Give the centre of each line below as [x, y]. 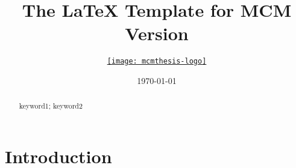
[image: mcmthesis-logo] [157, 61]
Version [157, 33]
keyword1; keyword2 [51, 106]
